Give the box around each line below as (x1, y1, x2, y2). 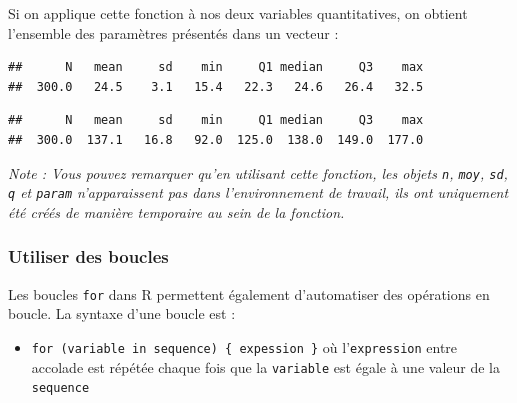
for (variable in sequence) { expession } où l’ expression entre (31, 336, 458, 357)
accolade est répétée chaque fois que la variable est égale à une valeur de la (31, 356, 500, 377)
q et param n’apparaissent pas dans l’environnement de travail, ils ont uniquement (8, 182, 509, 203)
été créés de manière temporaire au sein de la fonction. (8, 201, 345, 222)
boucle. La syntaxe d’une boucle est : (8, 303, 236, 324)
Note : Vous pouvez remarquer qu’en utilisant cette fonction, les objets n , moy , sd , (8, 162, 508, 183)
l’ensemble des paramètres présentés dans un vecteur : (8, 22, 339, 43)
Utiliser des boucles (8, 244, 169, 269)
